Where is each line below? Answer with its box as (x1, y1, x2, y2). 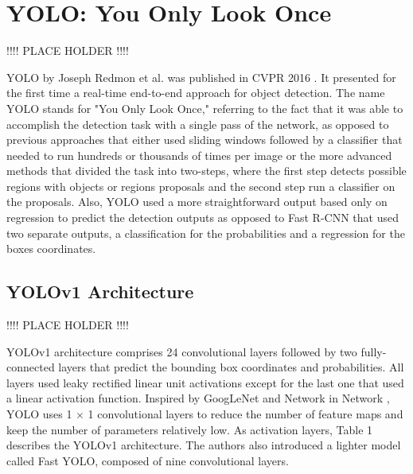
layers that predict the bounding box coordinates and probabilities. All (58, 359, 404, 375)
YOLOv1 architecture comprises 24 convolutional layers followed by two (6, 343, 357, 359)
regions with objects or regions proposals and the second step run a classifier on (6, 177, 395, 194)
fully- (360, 343, 387, 359)
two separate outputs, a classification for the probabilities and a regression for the (6, 224, 405, 241)
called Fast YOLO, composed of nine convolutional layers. (6, 452, 289, 468)
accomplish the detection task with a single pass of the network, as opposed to (6, 115, 389, 132)
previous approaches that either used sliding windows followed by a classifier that (6, 131, 403, 148)
